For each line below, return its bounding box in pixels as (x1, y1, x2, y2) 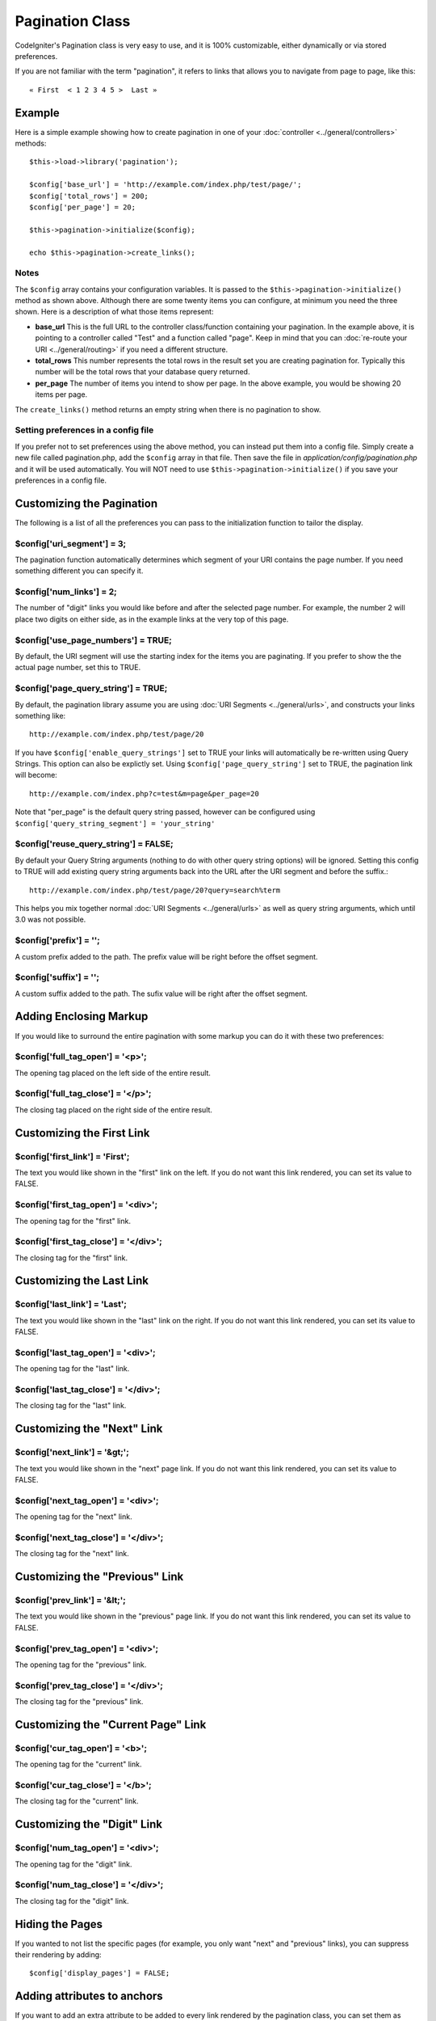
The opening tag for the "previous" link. (15, 1660, 147, 1669)
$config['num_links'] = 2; (15, 586, 117, 597)
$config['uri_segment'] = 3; (15, 538, 127, 549)
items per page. (35, 390, 88, 399)
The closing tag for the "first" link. (15, 1253, 128, 1263)
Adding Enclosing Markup (15, 1010, 149, 1023)
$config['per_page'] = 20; (29, 202, 136, 212)
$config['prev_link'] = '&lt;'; (15, 1595, 127, 1606)
